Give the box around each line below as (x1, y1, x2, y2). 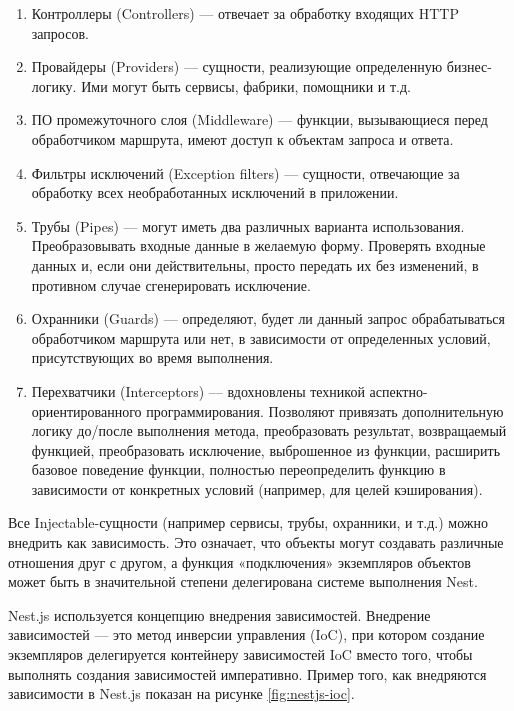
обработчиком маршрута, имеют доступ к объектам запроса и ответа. (31, 128, 454, 149)
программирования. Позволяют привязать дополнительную (146, 400, 504, 421)
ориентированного (31, 400, 142, 421)
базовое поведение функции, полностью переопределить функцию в (31, 459, 446, 480)
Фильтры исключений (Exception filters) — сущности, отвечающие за (31, 162, 460, 183)
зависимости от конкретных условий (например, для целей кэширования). (31, 478, 483, 499)
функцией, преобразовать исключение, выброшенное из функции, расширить (31, 439, 501, 460)
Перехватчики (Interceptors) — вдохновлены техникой (31, 380, 365, 401)
